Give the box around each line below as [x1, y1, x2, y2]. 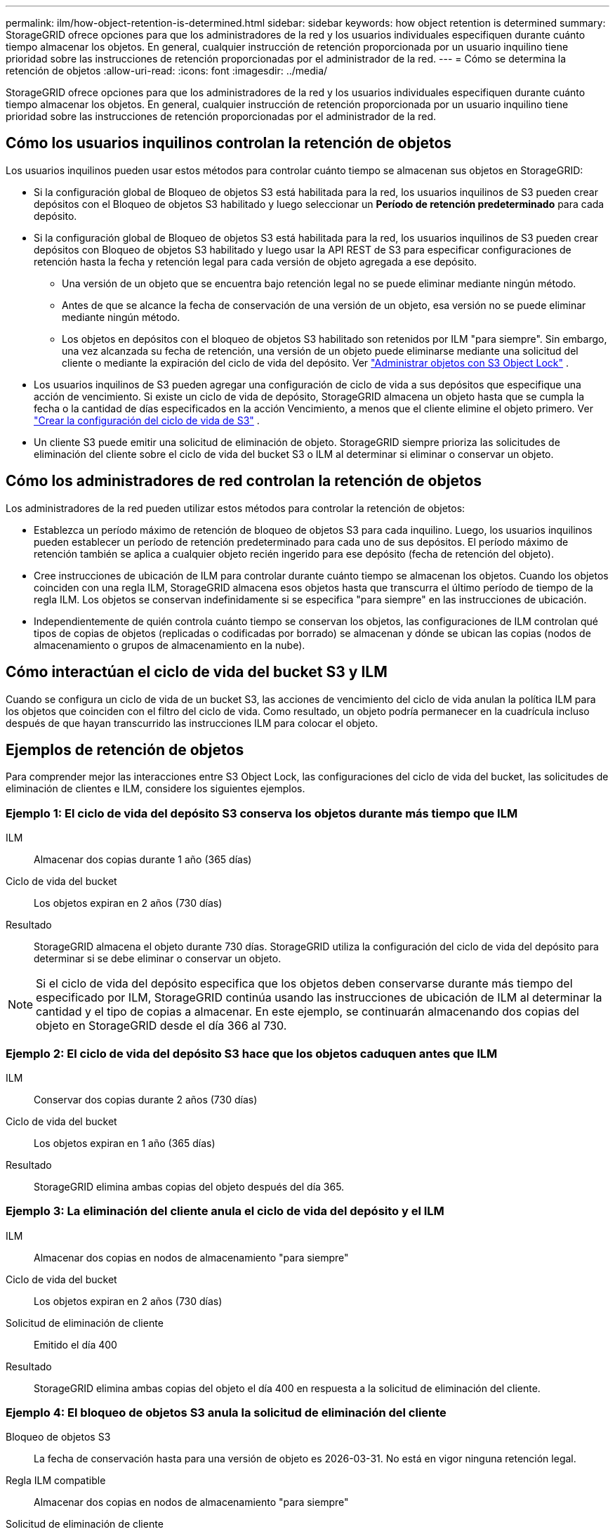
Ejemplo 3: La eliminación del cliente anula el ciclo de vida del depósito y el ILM [6, 1204, 444, 1219]
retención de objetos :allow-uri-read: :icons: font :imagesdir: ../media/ [6, 65, 328, 77]
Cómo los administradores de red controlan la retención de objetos [6, 472, 482, 490]
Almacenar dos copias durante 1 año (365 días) [34, 853, 252, 866]
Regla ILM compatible [6, 1474, 106, 1487]
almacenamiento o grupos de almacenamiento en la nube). [34, 638, 305, 651]
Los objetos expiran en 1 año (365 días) [34, 1136, 216, 1149]
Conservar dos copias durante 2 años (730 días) [34, 1093, 258, 1106]
